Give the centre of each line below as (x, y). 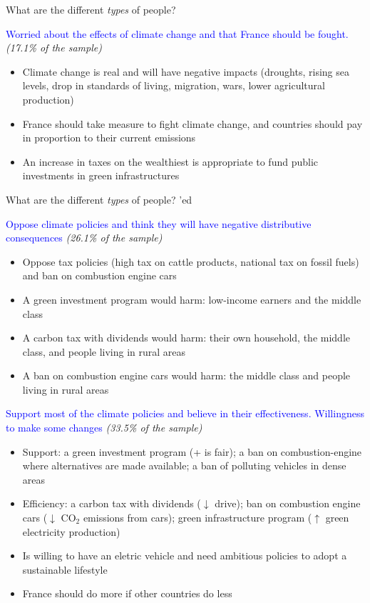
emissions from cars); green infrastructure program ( (197, 518)
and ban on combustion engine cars (99, 275)
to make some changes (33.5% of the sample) (104, 428)
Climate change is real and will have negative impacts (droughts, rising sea (186, 71)
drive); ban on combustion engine (288, 503)
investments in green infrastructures (101, 175)
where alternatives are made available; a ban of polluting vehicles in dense (184, 465)
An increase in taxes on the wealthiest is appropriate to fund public (170, 161)
